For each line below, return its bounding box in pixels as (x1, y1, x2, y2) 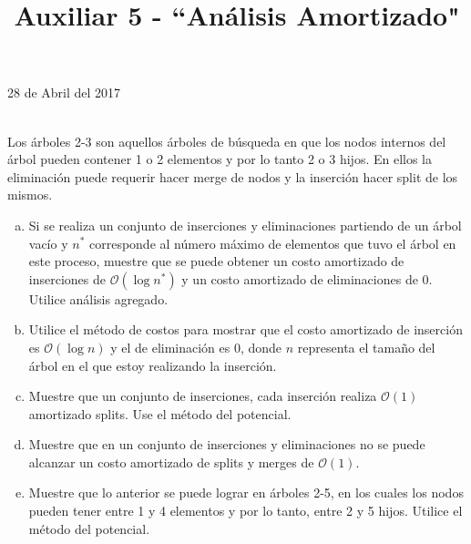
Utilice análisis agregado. (28, 289, 169, 308)
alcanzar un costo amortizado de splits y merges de (28, 452, 314, 471)
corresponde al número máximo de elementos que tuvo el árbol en (88, 233, 456, 252)
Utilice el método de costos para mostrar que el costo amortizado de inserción (28, 320, 463, 339)
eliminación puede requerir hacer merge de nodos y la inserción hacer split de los (7, 167, 458, 186)
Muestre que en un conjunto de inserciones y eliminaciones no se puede (28, 435, 425, 454)
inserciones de (28, 269, 106, 288)
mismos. (7, 185, 53, 204)
